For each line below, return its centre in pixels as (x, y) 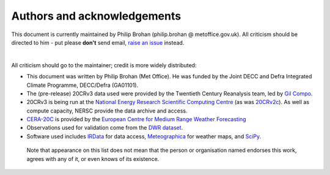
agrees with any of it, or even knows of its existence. (93, 158)
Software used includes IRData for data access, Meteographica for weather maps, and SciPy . (144, 136)
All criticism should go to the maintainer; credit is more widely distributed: (104, 65)
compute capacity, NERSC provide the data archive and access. (107, 111)
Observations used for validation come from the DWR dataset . (105, 128)
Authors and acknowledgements (96, 16)
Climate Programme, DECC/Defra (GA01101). (82, 85)
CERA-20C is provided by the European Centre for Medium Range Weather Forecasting (137, 119)
